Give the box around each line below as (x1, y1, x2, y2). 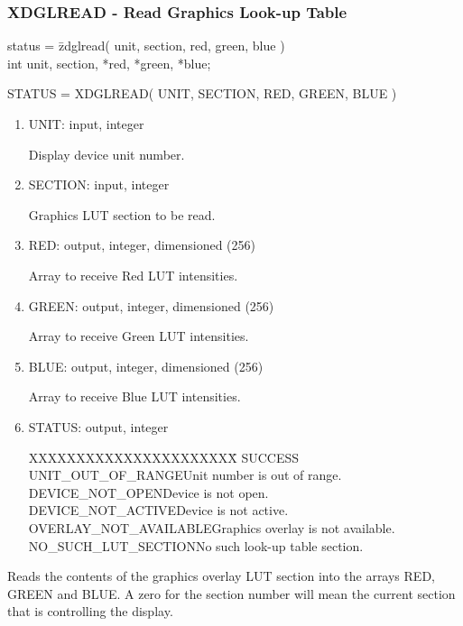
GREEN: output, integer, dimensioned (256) (28, 296, 274, 315)
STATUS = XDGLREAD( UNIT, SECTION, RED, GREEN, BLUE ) (7, 84, 397, 103)
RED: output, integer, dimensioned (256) (28, 235, 255, 254)
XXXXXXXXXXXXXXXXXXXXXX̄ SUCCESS (28, 447, 300, 466)
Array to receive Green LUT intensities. (28, 327, 249, 345)
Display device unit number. (28, 144, 185, 163)
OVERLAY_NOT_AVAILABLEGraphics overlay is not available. (28, 518, 395, 537)
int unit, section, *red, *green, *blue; (7, 53, 211, 72)
